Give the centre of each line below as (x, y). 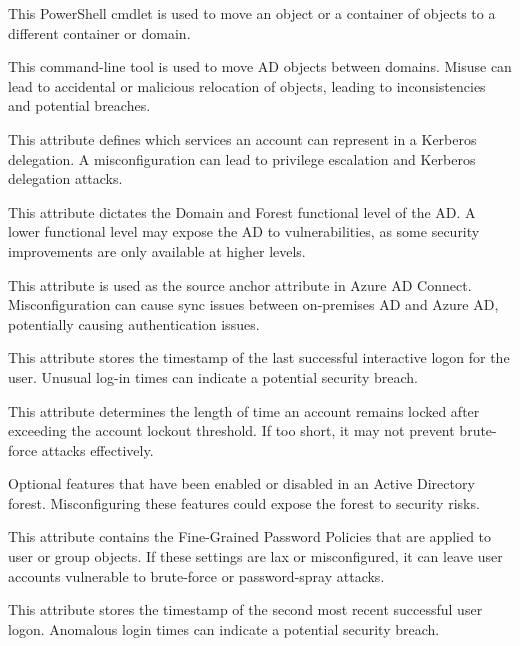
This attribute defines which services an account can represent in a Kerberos (242, 138)
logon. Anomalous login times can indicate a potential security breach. (224, 628)
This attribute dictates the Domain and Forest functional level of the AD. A (242, 211)
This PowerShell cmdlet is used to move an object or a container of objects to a (252, 13)
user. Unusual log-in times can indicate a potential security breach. (213, 376)
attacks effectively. (97, 449)
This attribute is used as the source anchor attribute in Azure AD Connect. (240, 284)
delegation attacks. (65, 178)
